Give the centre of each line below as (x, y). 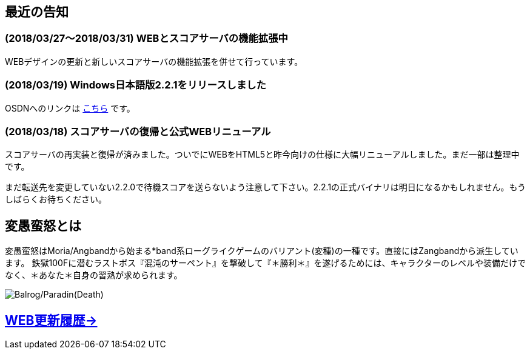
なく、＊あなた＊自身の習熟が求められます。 (94, 275)
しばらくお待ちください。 (56, 199)
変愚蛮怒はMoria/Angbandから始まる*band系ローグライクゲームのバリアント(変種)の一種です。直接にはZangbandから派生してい (262, 251)
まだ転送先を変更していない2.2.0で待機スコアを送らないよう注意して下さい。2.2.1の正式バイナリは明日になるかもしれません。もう (266, 187)
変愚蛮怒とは (43, 225)
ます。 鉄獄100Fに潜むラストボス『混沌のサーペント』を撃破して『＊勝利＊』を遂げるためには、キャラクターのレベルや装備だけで (265, 263)
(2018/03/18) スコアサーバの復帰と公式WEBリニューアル (138, 131)
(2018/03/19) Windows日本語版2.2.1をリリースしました (136, 85)
